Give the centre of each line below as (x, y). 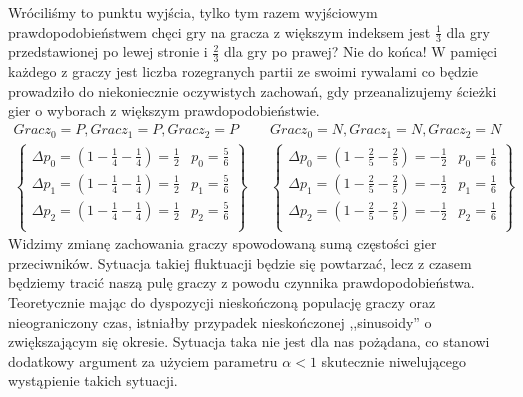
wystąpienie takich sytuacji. (93, 380)
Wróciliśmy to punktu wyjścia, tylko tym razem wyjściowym (193, 12)
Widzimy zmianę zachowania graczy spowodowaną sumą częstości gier (222, 243)
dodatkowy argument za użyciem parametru (143, 360)
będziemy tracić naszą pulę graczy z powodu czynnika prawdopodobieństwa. (241, 282)
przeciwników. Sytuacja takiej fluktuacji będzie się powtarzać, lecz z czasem (240, 262)
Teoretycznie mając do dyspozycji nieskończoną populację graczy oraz (222, 301)
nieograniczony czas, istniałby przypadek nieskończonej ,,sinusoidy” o (220, 321)
